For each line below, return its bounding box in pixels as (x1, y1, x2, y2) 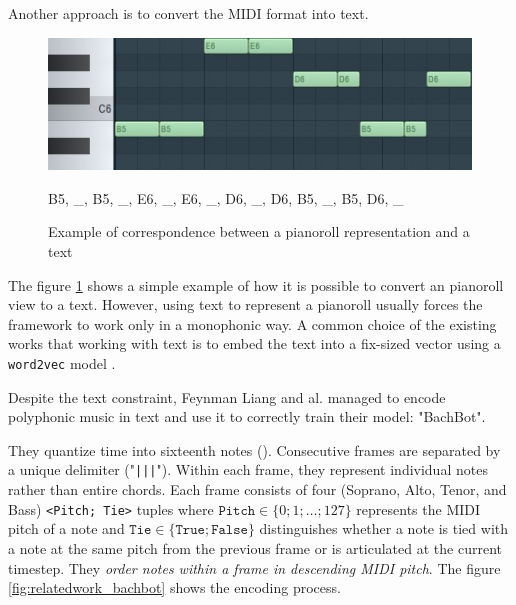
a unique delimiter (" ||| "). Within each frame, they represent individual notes (8, 459, 488, 480)
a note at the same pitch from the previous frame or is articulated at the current (8, 537, 502, 558)
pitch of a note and (8, 518, 125, 539)
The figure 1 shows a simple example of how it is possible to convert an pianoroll (8, 274, 504, 295)
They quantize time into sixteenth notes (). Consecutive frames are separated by (8, 439, 501, 460)
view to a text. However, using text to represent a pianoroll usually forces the (8, 294, 483, 315)
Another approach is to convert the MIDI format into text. (8, 3, 369, 23)
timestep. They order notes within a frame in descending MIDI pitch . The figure (8, 557, 501, 578)
